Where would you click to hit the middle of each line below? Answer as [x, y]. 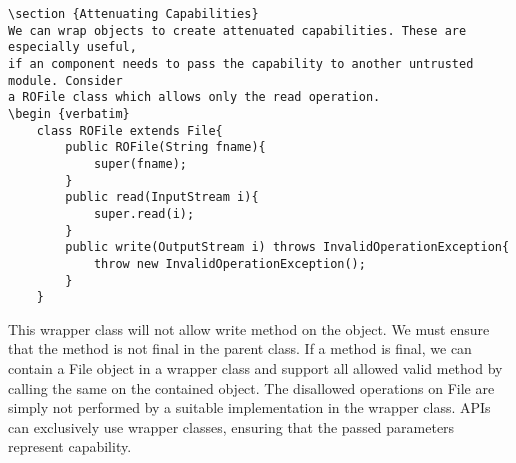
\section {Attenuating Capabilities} [133, 14]
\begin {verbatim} [69, 113]
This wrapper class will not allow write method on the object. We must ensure [249, 328]
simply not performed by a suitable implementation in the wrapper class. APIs [249, 407]
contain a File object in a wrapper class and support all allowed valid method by [255, 368]
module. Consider [65, 80]
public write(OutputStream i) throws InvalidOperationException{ [287, 247]
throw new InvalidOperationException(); [229, 263]
